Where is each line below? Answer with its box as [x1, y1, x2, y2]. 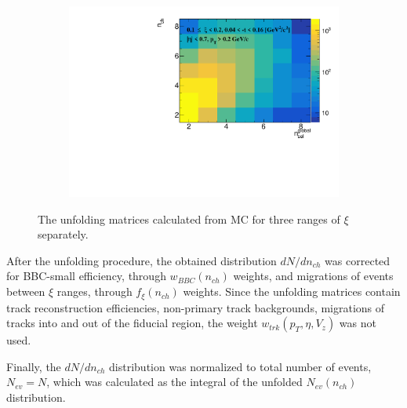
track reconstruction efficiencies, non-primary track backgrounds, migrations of [6, 299, 385, 315]
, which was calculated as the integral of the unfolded [46, 373, 303, 390]
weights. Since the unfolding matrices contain [183, 283, 401, 300]
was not [339, 315, 376, 331]
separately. [38, 226, 89, 242]
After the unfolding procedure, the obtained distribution [6, 252, 277, 268]
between [6, 283, 45, 300]
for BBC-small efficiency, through [6, 268, 166, 284]
